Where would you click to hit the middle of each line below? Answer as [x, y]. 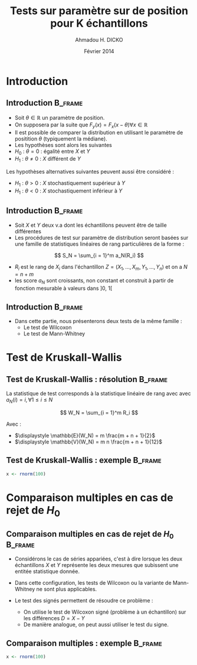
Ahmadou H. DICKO [99, 40]
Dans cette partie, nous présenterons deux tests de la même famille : [98, 321]
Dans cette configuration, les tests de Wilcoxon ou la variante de [93, 583]
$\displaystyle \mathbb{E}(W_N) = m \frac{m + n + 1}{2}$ [85, 435]
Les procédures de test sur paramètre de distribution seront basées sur [101, 237]
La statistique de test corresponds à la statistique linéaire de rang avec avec [98, 393]
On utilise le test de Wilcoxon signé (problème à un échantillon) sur [105, 612]
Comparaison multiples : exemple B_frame [84, 643]
